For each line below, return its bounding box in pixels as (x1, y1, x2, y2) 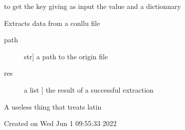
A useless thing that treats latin (4, 101, 102, 112)
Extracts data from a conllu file (4, 17, 100, 28)
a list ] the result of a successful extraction (24, 84, 154, 95)
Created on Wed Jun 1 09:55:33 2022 (4, 118, 117, 129)
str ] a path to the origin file (24, 51, 108, 61)
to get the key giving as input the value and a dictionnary (4, 1, 181, 11)
